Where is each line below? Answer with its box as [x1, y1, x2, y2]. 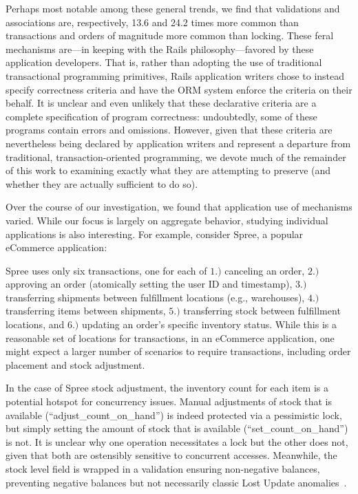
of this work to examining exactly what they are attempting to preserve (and [6, 163, 331, 178]
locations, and [6, 317, 65, 332]
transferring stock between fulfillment [183, 303, 341, 318]
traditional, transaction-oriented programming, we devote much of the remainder [6, 149, 346, 164]
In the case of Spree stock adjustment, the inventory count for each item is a [6, 380, 328, 395]
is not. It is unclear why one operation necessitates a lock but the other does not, [6, 434, 348, 449]
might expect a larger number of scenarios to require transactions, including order [6, 344, 351, 358]
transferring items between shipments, [6, 303, 166, 318]
